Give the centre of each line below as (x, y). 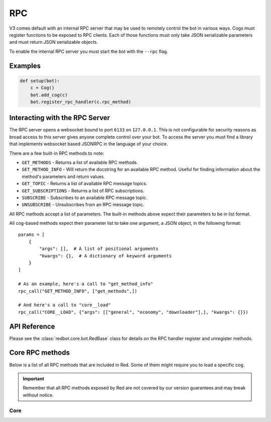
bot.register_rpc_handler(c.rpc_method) (81, 102)
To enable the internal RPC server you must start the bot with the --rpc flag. (89, 51)
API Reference (32, 326)
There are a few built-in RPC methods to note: (57, 153)
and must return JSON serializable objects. (54, 42)
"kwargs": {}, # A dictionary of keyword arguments (105, 256)
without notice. (38, 395)
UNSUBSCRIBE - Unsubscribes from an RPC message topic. (83, 205)
